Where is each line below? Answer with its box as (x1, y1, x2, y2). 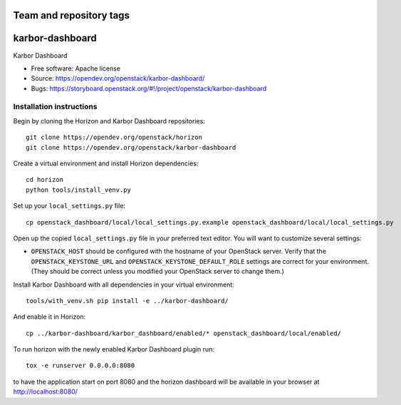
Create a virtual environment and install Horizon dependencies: (13, 159, 199, 168)
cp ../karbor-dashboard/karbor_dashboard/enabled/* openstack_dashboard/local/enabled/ (26, 329, 342, 337)
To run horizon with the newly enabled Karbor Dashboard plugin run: (13, 345, 215, 354)
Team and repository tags (13, 9, 130, 21)
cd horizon (26, 175, 64, 184)
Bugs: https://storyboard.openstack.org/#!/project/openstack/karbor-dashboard (31, 84, 267, 93)
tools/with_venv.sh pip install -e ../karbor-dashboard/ (26, 297, 229, 304)
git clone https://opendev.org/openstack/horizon (26, 133, 203, 142)
